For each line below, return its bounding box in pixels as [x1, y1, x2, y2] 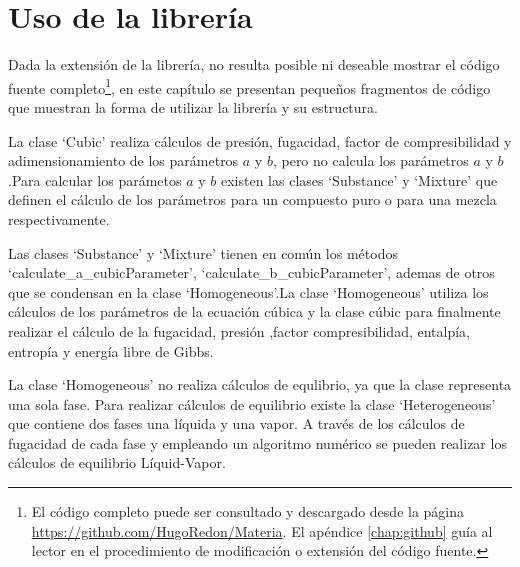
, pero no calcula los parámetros [272, 150, 469, 171]
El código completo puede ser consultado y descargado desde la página [31, 501, 465, 522]
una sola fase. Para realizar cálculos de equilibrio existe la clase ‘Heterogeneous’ [8, 393, 496, 414]
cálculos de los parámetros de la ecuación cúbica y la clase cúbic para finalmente [8, 301, 501, 322]
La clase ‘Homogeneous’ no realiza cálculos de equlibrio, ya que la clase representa [8, 374, 512, 395]
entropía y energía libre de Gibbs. [8, 340, 214, 361]
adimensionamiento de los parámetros [8, 150, 239, 171]
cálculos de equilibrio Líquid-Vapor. [8, 452, 226, 473]
